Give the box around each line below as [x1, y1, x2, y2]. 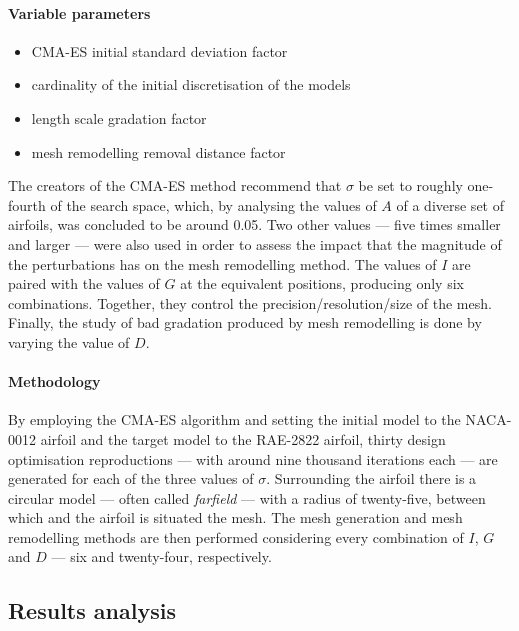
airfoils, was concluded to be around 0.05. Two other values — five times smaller [8, 214, 501, 235]
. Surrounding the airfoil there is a [266, 468, 477, 489]
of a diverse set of [396, 194, 504, 215]
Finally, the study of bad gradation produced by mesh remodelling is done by [8, 312, 482, 333]
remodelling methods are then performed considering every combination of [8, 526, 464, 547]
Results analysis [8, 595, 176, 626]
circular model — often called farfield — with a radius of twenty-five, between [8, 487, 486, 508]
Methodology [8, 371, 101, 392]
